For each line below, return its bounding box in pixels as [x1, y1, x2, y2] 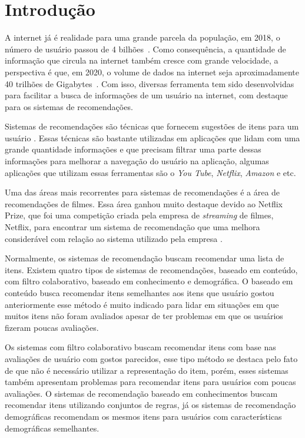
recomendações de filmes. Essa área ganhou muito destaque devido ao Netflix [5, 197, 283, 210]
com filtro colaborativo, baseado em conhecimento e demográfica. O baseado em [5, 275, 293, 287]
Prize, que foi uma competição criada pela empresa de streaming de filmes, [5, 209, 274, 221]
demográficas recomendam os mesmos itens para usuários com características [5, 410, 282, 422]
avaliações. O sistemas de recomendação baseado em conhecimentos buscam [5, 387, 278, 399]
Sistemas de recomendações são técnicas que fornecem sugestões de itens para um [5, 120, 299, 132]
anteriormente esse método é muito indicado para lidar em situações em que [5, 298, 279, 310]
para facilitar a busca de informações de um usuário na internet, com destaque [5, 89, 288, 101]
